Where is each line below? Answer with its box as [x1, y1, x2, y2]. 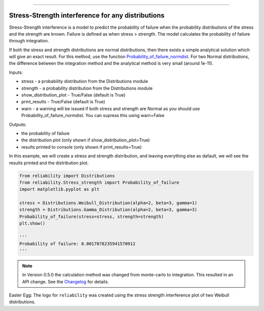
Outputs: [9, 121, 27, 127]
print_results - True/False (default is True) [21, 99, 105, 105]
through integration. [9, 38, 49, 44]
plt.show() [19, 221, 45, 226]
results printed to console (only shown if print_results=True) [21, 144, 142, 150]
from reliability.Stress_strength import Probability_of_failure [19, 179, 179, 185]
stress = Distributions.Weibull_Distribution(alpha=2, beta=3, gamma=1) [19, 200, 198, 206]
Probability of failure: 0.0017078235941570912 [19, 241, 135, 247]
